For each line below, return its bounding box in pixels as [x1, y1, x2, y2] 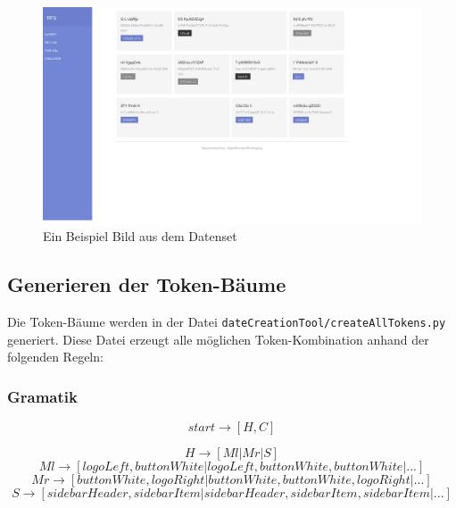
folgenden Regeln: [7, 347, 104, 366]
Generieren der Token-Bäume [7, 271, 286, 298]
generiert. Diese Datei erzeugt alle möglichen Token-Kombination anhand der [7, 329, 429, 348]
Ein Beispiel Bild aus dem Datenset [43, 227, 237, 246]
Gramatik [7, 385, 78, 407]
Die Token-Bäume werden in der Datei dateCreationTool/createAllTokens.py [7, 312, 446, 331]
